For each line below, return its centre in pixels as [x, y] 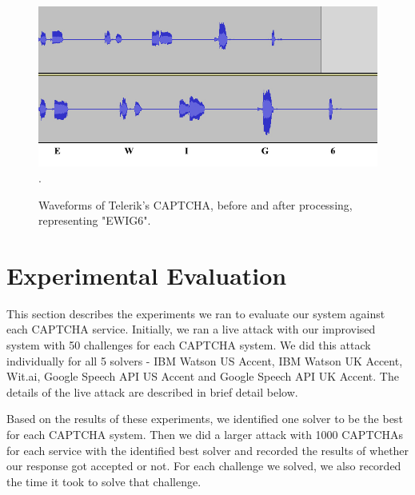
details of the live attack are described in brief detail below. [152, 391]
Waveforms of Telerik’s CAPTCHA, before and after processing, [196, 204]
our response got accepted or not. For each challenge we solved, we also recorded [204, 466]
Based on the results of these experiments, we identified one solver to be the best [205, 419]
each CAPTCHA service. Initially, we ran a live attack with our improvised [191, 329]
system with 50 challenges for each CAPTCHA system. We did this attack [189, 345]
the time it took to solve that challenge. [104, 481]
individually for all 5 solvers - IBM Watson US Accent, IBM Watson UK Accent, [205, 360]
